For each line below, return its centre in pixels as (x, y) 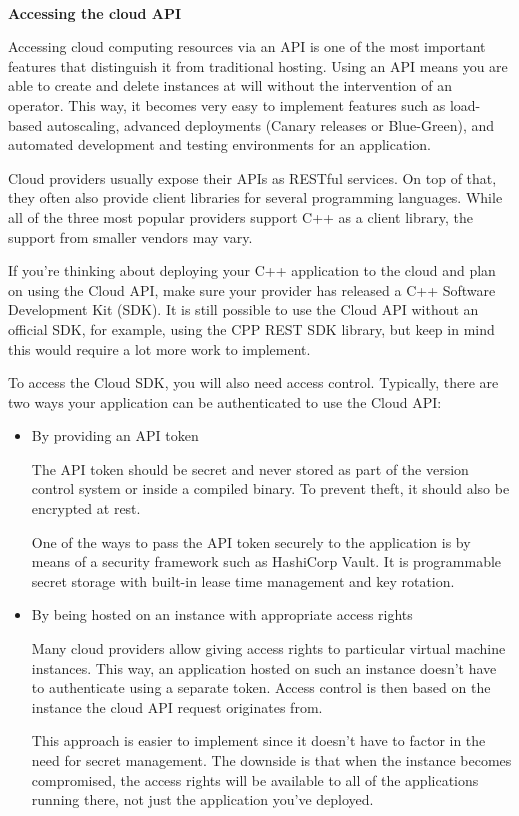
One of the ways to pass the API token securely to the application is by (251, 541)
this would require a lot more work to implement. (159, 348)
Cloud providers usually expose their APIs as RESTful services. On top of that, (252, 177)
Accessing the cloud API (95, 12)
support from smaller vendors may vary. (130, 236)
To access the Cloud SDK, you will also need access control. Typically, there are (253, 382)
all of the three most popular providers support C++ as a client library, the (240, 216)
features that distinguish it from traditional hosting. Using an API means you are (258, 65)
